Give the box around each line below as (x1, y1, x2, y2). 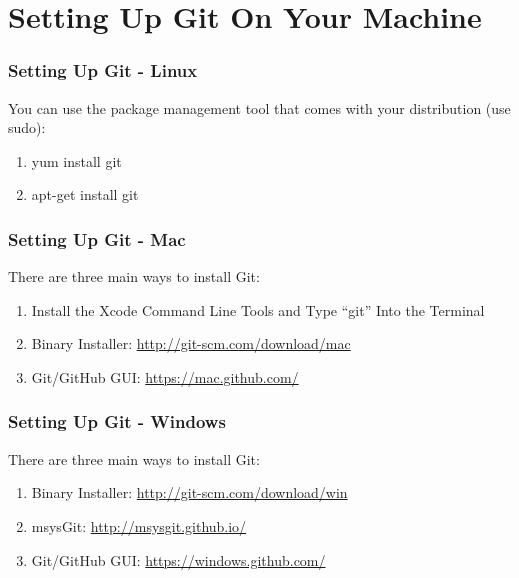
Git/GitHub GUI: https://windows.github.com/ (31, 549, 326, 570)
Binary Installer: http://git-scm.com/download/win (31, 482, 348, 503)
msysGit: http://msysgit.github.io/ (31, 515, 247, 536)
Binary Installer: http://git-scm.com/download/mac (31, 333, 351, 354)
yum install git (31, 150, 122, 171)
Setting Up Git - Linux (8, 58, 198, 83)
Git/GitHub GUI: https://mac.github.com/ (31, 366, 299, 387)
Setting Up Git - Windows (8, 409, 226, 434)
